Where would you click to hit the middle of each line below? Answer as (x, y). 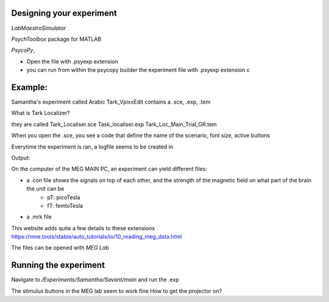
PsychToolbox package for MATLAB (56, 39)
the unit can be (45, 189)
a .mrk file (39, 217)
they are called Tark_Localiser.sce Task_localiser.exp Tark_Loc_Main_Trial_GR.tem (114, 124)
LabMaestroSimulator (39, 28)
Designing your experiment (64, 13)
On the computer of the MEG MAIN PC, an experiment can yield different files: (109, 169)
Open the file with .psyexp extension (72, 61)
